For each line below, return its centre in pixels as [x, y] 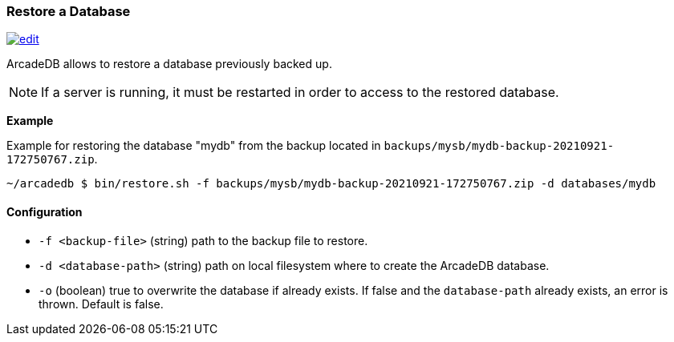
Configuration [45, 211]
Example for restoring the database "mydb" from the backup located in [194, 146]
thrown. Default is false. [101, 304]
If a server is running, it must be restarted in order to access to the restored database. [300, 93]
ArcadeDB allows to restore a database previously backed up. [169, 64]
